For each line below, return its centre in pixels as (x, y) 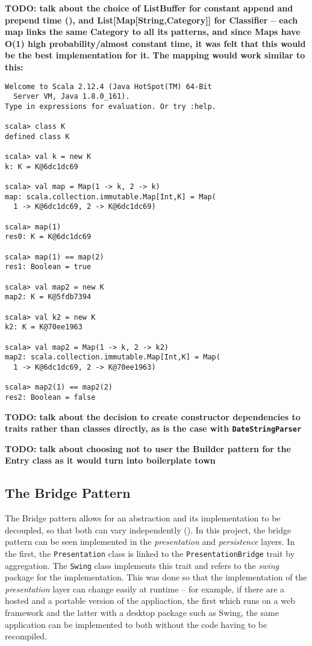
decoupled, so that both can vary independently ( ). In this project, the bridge (148, 530)
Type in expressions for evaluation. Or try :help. (111, 106)
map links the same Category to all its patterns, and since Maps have (153, 32)
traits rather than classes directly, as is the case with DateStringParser (153, 428)
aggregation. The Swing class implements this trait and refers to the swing (142, 565)
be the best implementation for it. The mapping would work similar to (155, 55)
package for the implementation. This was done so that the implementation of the (156, 577)
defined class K (37, 136)
